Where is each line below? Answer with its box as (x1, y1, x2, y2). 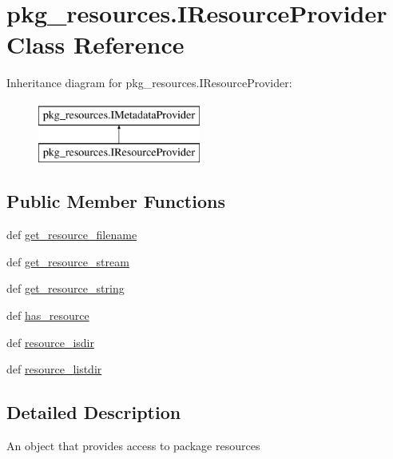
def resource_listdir (6, 361, 102, 377)
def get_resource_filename (6, 226, 137, 243)
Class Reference (6, 28, 185, 61)
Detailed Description (6, 400, 181, 425)
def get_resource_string (6, 280, 125, 297)
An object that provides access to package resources (6, 437, 260, 454)
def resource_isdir (6, 333, 94, 350)
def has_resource (6, 307, 89, 324)
